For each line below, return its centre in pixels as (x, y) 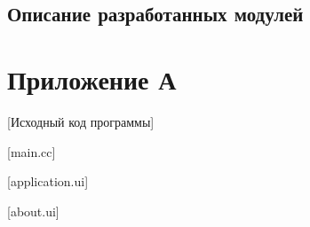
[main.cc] (32, 151)
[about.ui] (33, 211)
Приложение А (92, 78)
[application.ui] (48, 181)
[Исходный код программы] (81, 121)
